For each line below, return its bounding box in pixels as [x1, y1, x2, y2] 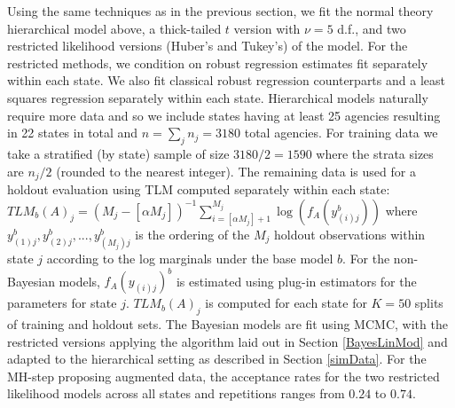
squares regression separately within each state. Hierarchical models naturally [7, 88, 428, 106]
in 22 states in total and [7, 123, 138, 142]
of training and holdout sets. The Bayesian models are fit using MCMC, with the [7, 315, 448, 333]
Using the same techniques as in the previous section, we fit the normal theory [7, 2, 434, 20]
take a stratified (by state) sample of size [7, 144, 230, 162]
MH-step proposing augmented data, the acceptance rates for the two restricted [7, 366, 440, 385]
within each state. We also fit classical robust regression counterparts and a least [7, 71, 445, 90]
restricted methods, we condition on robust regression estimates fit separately [7, 53, 428, 72]
